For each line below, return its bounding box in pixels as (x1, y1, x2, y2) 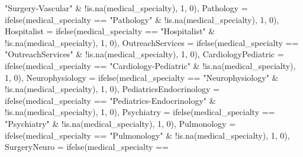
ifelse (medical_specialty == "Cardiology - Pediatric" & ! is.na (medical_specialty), (5, 59, 296, 71)
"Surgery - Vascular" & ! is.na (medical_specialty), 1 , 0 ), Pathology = (5, 2, 248, 14)
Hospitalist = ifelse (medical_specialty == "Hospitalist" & (5, 25, 215, 37)
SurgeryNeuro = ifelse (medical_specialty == (5, 140, 169, 153)
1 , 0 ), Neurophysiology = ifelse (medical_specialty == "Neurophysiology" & (5, 71, 279, 83)
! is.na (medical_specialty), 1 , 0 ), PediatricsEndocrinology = (5, 83, 220, 95)
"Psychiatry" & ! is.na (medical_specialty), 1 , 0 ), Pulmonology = (5, 117, 236, 129)
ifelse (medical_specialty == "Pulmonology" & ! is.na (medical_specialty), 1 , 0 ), (5, 129, 290, 141)
